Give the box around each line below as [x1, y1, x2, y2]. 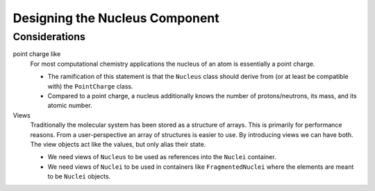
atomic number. [47, 101, 93, 110]
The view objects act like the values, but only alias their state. [30, 140, 206, 148]
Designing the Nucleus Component [12, 10, 220, 26]
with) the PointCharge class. [47, 82, 133, 90]
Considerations [12, 30, 86, 43]
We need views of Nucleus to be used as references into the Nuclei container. [47, 153, 277, 161]
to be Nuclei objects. [47, 172, 111, 181]
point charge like [12, 50, 61, 58]
